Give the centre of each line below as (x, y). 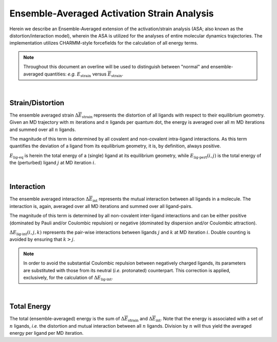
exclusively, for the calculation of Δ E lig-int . (68, 278)
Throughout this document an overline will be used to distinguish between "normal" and (116, 67)
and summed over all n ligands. (43, 129)
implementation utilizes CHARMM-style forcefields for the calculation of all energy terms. (104, 43)
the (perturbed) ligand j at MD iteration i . (53, 163)
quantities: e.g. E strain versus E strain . (84, 74)
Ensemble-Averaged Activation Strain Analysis (112, 13)
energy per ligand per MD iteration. (47, 333)
